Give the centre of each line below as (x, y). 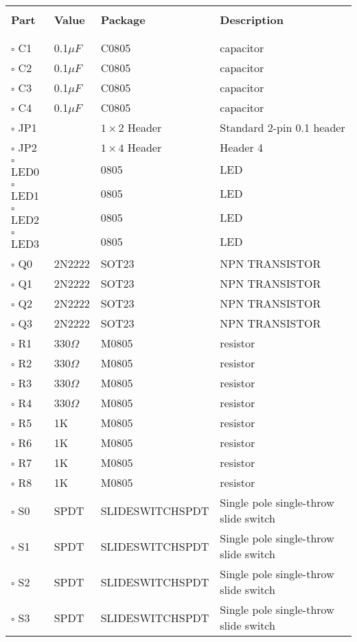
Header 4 (242, 147)
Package (123, 20)
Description (252, 20)
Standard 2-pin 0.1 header (283, 127)
